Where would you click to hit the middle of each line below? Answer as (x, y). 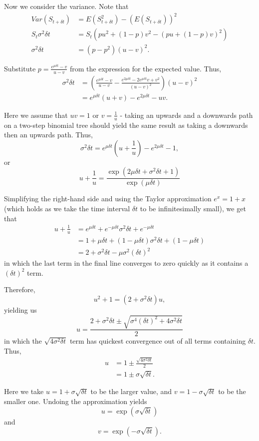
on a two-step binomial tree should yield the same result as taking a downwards (126, 125)
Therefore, (20, 289)
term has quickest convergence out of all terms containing (158, 341)
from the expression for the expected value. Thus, (145, 68)
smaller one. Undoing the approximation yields (76, 401)
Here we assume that (36, 115)
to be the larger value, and (131, 391)
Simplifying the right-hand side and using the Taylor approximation (108, 199)
